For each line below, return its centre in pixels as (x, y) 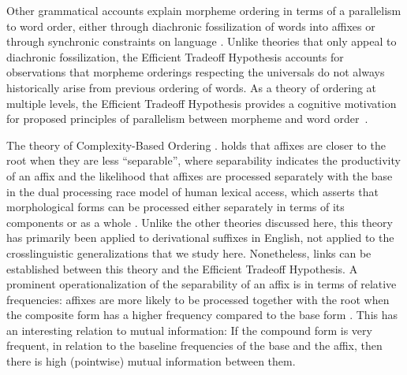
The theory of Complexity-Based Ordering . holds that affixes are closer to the (196, 145)
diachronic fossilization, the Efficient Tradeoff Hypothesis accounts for (175, 56)
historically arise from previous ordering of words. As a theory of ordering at (192, 87)
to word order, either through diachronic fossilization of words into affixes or (191, 26)
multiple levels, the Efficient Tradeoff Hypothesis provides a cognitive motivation (202, 103)
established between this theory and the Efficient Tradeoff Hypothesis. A (182, 268)
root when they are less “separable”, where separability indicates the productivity (203, 160)
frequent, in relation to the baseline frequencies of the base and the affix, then (194, 345)
